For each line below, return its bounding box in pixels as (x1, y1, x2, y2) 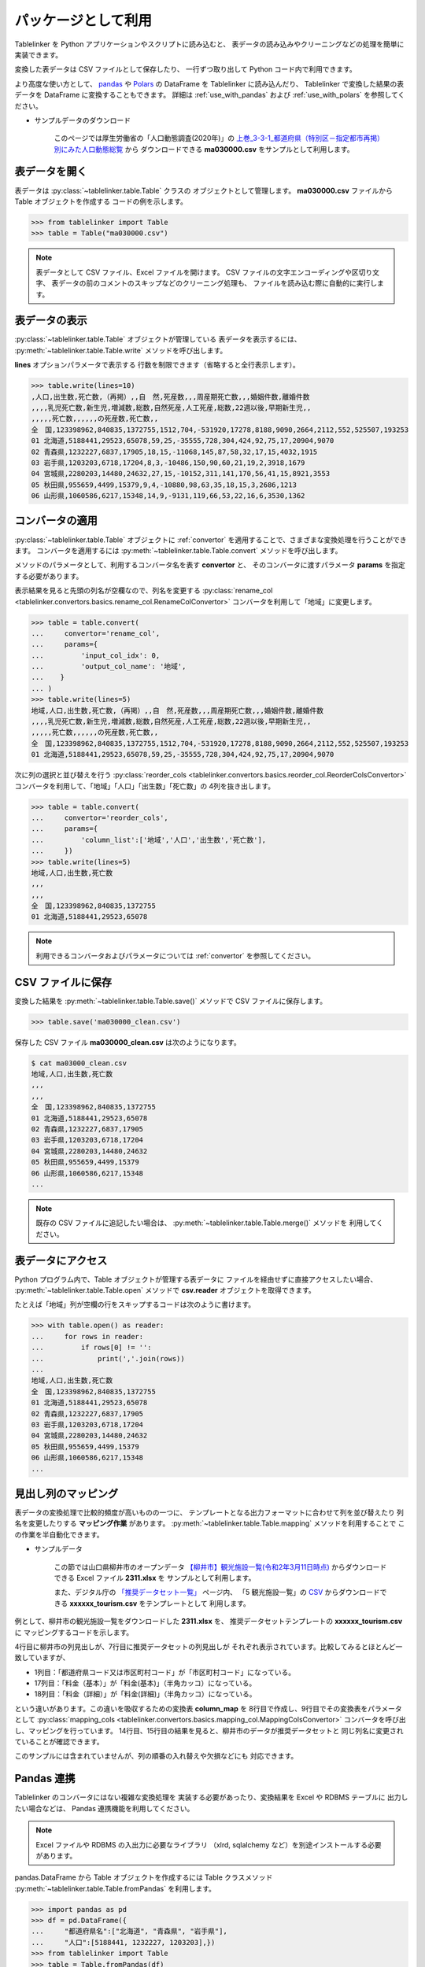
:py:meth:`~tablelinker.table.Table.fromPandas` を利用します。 (14, 1884, 216, 1893)
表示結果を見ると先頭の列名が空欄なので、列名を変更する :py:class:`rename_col (14, 586, 273, 596)
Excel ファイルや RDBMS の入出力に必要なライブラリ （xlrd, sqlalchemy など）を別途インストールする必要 (35, 1840, 382, 1849)
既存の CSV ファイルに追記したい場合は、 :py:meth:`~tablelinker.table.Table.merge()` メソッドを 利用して (35, 1218, 377, 1227)
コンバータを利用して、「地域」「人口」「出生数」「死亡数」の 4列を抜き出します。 (14, 781, 275, 791)
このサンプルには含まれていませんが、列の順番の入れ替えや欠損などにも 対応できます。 (14, 1751, 298, 1761)
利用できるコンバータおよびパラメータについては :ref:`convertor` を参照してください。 (35, 950, 315, 960)
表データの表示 (14, 314, 87, 327)
